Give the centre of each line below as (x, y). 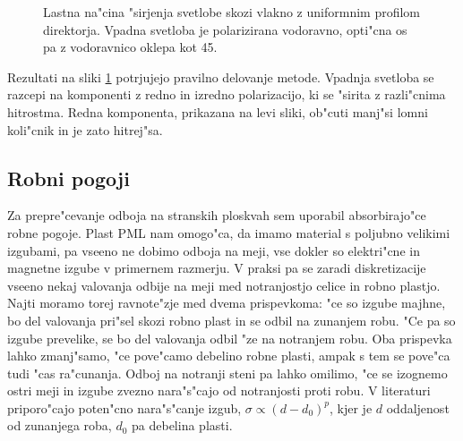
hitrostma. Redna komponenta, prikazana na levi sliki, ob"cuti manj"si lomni (218, 111)
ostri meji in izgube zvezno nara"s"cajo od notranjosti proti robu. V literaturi (219, 390)
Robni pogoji (69, 178)
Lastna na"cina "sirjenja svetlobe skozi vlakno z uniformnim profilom (232, 12)
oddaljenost (418, 407)
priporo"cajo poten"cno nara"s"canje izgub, (124, 407)
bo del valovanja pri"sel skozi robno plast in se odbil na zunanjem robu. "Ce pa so (231, 320)
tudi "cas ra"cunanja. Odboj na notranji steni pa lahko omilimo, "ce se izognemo (227, 373)
